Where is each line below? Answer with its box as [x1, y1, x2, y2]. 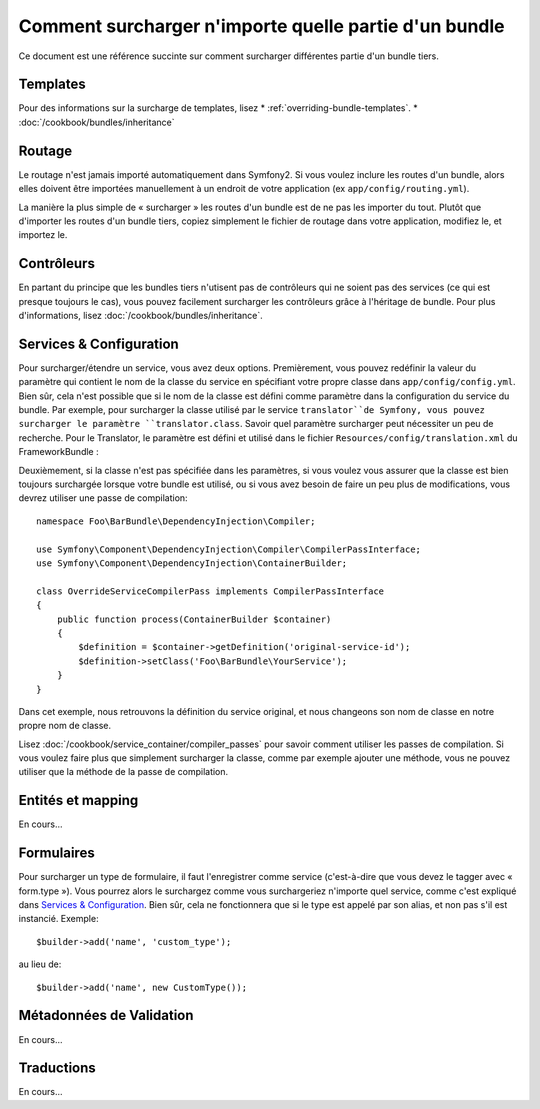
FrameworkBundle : [18, 446, 99, 458]
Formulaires [18, 845, 95, 862]
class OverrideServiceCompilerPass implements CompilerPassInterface [36, 585, 385, 597]
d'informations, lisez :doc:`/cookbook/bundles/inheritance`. [18, 310, 264, 321]
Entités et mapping [18, 792, 139, 809]
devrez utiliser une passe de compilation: [18, 492, 189, 504]
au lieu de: [18, 958, 62, 970]
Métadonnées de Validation [18, 1007, 194, 1024]
